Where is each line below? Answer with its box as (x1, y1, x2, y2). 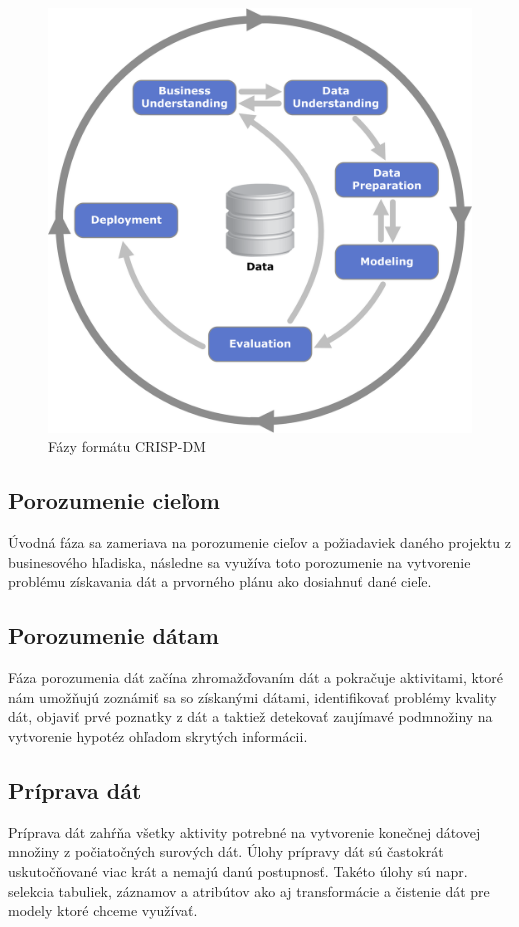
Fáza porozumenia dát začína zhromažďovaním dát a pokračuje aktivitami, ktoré (8, 667, 504, 688)
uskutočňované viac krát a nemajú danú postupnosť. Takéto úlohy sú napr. (8, 860, 468, 881)
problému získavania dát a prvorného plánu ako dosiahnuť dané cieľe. (8, 571, 432, 592)
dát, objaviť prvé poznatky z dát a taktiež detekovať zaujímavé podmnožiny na (8, 706, 493, 727)
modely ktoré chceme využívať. (8, 900, 198, 921)
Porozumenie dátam (8, 620, 219, 651)
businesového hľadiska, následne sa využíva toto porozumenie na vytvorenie (8, 551, 471, 572)
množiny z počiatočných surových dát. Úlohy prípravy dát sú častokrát (8, 841, 444, 862)
